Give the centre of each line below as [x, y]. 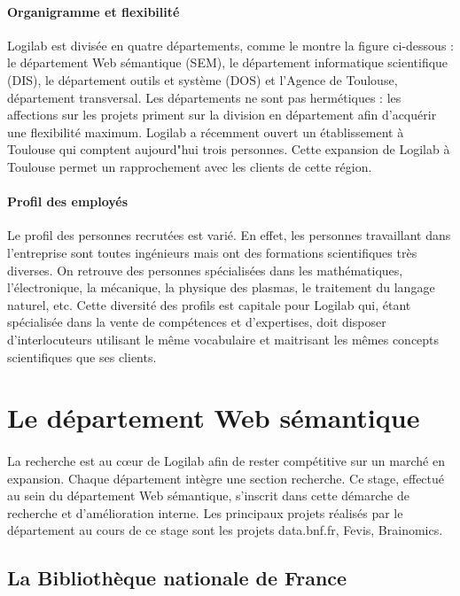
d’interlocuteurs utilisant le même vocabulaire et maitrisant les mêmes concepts [223, 339]
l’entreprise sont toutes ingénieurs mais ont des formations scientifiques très [212, 252]
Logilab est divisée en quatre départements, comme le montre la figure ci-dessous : [230, 45]
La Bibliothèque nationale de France [177, 578]
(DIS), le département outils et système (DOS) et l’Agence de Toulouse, [203, 79]
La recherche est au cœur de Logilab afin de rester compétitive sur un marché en [226, 461]
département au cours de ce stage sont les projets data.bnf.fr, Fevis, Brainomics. [225, 530]
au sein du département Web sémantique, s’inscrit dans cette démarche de [208, 495]
